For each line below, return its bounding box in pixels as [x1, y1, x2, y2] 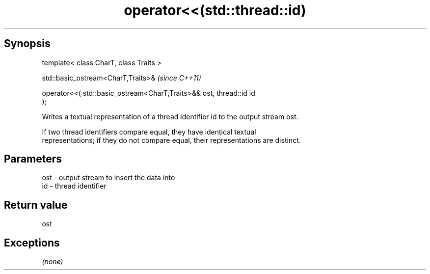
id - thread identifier [42, 182, 107, 191]
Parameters [4, 153, 62, 165]
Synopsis [4, 37, 51, 50]
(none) [42, 257, 63, 266]
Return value [4, 198, 68, 211]
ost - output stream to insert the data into [42, 173, 175, 182]
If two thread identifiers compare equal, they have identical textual [42, 127, 256, 136]
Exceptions [4, 236, 60, 249]
